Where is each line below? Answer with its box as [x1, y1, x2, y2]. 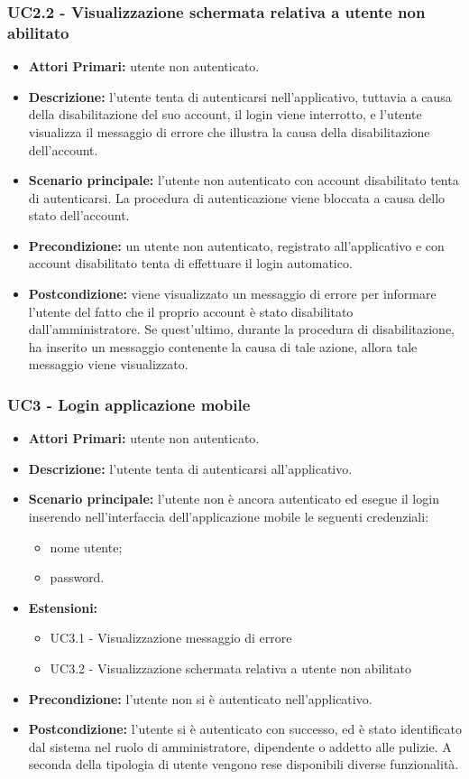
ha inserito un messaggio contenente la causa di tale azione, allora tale [28, 337, 418, 356]
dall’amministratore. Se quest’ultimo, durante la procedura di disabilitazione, [28, 320, 455, 338]
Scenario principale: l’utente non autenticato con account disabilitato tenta [28, 171, 459, 190]
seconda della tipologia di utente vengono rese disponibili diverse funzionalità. [28, 755, 459, 774]
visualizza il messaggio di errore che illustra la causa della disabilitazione [28, 122, 430, 141]
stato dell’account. [28, 206, 130, 225]
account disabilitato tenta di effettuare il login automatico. [28, 254, 353, 273]
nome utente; [50, 537, 123, 556]
